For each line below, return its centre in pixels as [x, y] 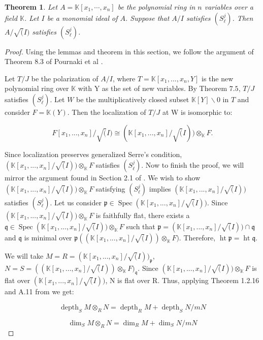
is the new [218, 78]
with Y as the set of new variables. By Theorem [153, 88]
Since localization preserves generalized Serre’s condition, [93, 154]
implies [160, 188]
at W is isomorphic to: [197, 112]
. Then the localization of [107, 112]
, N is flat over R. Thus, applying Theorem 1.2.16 [182, 280]
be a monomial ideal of [82, 18]
